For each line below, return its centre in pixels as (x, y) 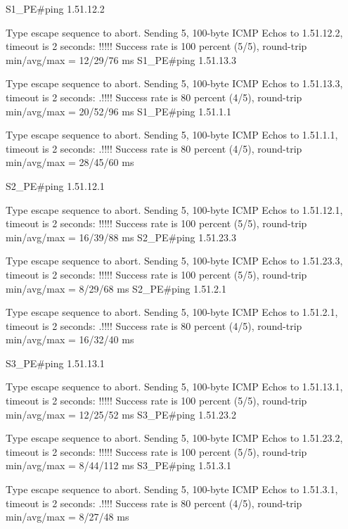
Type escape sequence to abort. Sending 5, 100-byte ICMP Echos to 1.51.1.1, (172, 135)
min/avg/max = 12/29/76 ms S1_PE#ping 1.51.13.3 (121, 59)
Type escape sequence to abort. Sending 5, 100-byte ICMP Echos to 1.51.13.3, (174, 83)
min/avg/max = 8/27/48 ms (67, 517)
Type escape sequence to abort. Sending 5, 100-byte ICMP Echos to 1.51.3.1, (172, 489)
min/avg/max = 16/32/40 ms (70, 339)
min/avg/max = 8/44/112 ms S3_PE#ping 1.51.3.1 (118, 465)
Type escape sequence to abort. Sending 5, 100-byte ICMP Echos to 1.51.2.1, (172, 312)
